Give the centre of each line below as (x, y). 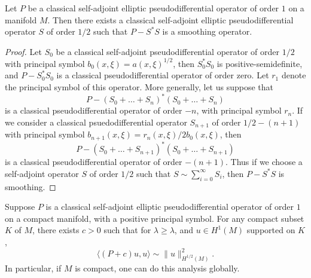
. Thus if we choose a (264, 162)
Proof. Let (23, 51)
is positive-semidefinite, (260, 63)
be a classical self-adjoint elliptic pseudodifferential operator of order (153, 8)
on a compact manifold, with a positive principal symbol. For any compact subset (155, 218)
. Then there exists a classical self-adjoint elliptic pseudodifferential (170, 19)
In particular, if (33, 268)
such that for (127, 230)
